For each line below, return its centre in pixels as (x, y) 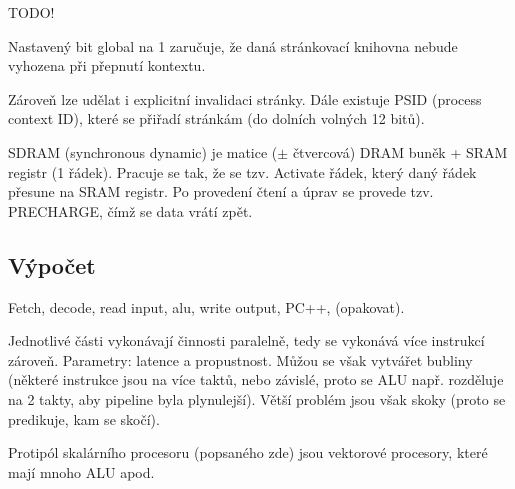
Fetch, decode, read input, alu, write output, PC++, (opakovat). (206, 306)
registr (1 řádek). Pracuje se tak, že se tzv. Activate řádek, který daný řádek (242, 171)
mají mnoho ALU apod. (81, 471)
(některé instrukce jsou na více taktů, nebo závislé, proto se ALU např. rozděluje (256, 379)
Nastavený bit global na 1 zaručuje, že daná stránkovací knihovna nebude (233, 45)
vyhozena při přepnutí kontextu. (107, 65)
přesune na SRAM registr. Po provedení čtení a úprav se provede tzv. (221, 191)
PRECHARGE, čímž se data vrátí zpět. (130, 210)
